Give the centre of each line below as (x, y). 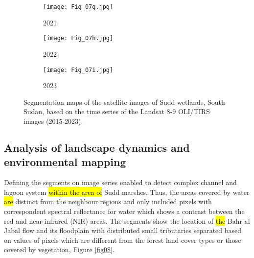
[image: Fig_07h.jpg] (78, 38)
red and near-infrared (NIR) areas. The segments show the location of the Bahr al (127, 221)
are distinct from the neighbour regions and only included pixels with (108, 201)
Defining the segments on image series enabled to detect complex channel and (120, 182)
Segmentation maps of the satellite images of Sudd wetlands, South (124, 102)
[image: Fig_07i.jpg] (78, 70)
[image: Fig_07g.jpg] (78, 7)
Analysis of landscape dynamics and (97, 147)
